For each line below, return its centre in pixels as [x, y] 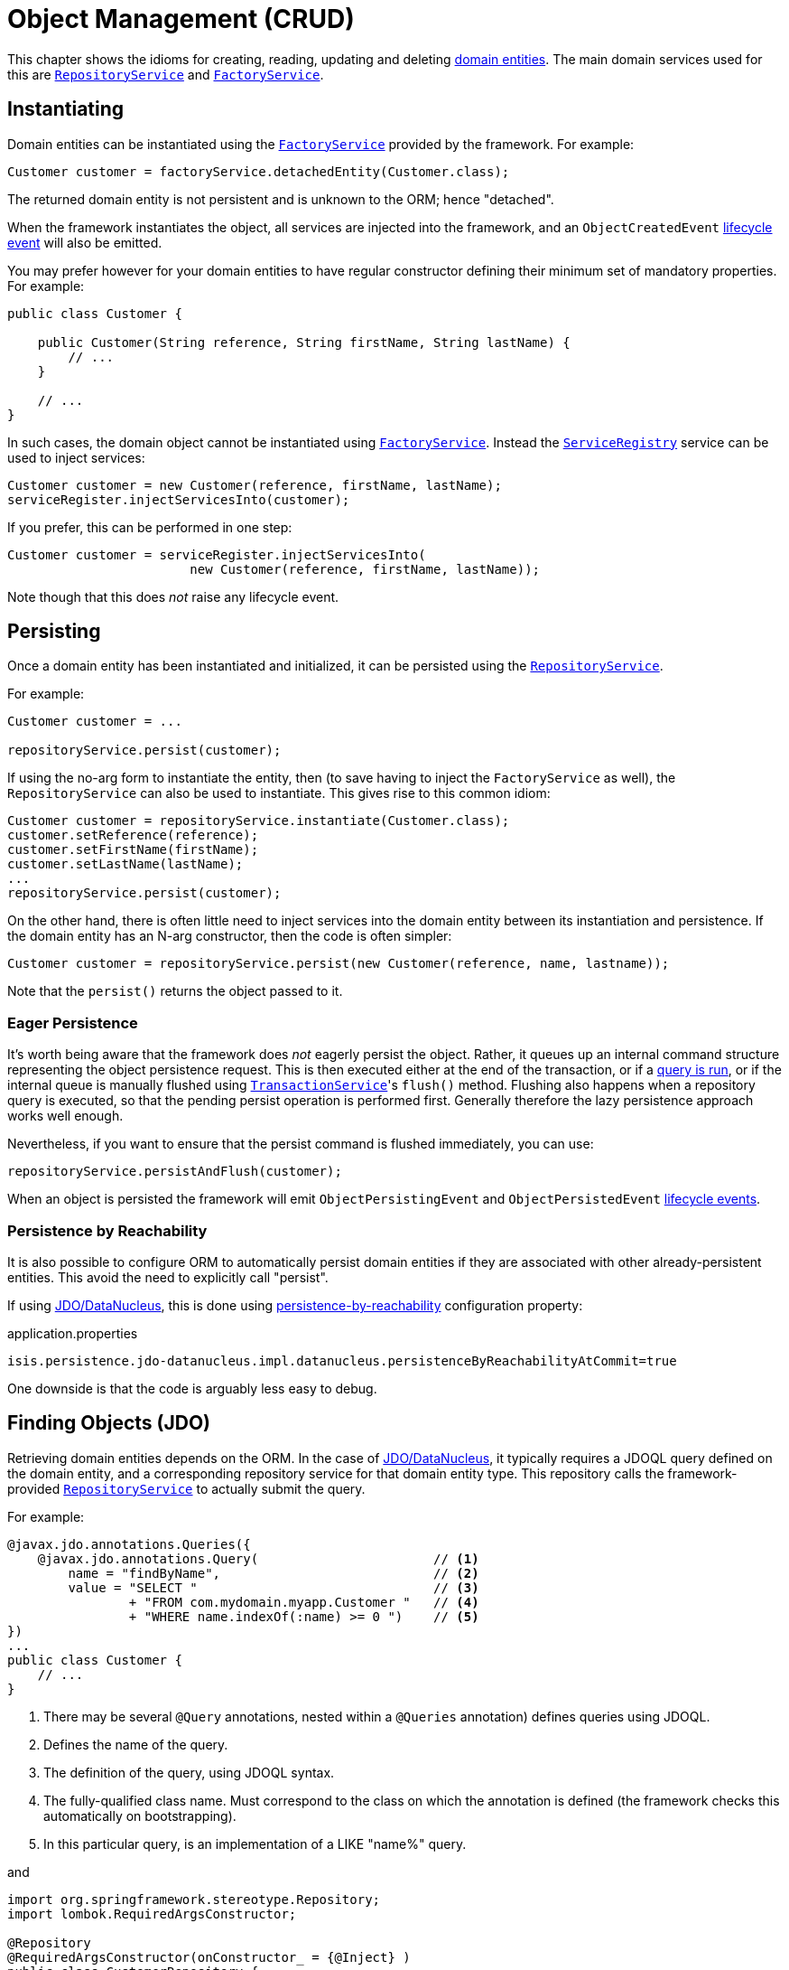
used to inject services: [76, 457]
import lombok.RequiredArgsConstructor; [152, 1914]
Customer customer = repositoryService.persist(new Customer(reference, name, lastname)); [339, 964]
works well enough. [65, 1116]
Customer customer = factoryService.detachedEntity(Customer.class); [259, 171]
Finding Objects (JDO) [109, 1423]
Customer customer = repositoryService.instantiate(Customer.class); [259, 821]
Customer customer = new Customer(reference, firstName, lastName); [255, 485]
